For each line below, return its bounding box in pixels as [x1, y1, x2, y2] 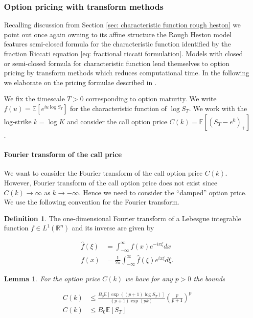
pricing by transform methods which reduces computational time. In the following [4, 68, 250, 78]
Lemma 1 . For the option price [4, 273, 100, 284]
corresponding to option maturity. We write [86, 93, 217, 104]
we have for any [125, 273, 173, 284]
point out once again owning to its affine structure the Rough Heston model [4, 29, 232, 39]
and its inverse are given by [71, 223, 154, 233]
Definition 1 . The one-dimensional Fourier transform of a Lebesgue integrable [4, 213, 241, 223]
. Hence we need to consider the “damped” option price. [79, 187, 247, 197]
